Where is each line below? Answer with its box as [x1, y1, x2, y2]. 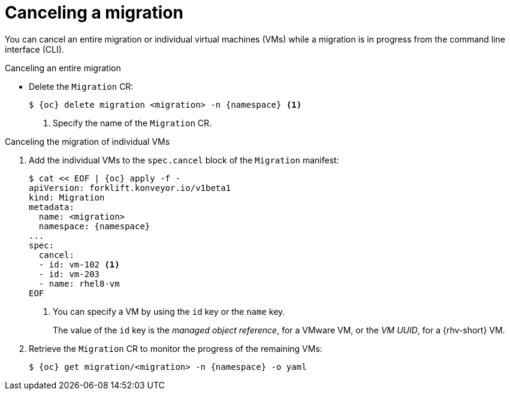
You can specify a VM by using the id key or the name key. [53, 306, 285, 317]
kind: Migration [29, 192, 105, 202]
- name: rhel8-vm [38, 278, 120, 288]
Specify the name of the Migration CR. [53, 117, 212, 128]
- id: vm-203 [38, 269, 100, 279]
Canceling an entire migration [5, 62, 121, 73]
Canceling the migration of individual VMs [5, 136, 170, 147]
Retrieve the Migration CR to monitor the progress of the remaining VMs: [29, 343, 322, 354]
